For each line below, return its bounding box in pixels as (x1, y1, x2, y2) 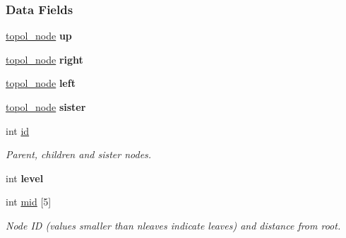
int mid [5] (6, 194, 52, 209)
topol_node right (6, 52, 83, 66)
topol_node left (6, 76, 76, 90)
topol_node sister (6, 100, 86, 114)
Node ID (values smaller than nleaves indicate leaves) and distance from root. (6, 218, 341, 232)
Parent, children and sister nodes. (6, 147, 152, 162)
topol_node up (6, 28, 72, 43)
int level (6, 170, 44, 185)
